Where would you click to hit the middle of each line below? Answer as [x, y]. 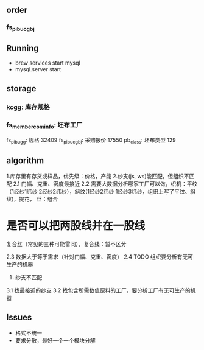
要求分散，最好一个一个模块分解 [55, 340]
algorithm [25, 161]
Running [23, 48]
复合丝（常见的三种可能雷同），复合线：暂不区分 [66, 243]
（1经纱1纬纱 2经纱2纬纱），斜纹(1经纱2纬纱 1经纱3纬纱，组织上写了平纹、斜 [101, 191]
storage [21, 89]
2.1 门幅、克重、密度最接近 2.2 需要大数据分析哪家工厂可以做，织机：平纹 [105, 184]
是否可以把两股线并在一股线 [76, 226]
